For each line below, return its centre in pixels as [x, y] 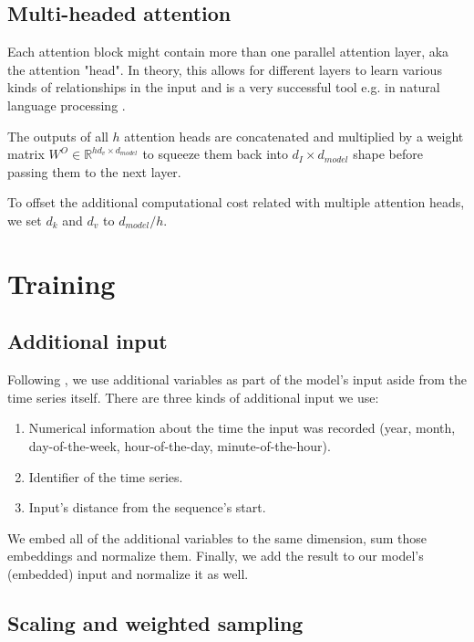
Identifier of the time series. [106, 476]
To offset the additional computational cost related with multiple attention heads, [236, 202]
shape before [388, 154]
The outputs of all [58, 136]
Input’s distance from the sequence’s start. [147, 507]
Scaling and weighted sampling [155, 622]
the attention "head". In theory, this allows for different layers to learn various [225, 69]
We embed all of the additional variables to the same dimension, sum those [217, 537]
